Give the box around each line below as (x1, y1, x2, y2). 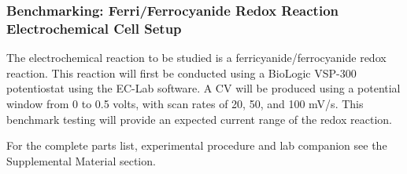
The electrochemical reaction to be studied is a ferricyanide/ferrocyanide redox (6, 49, 387, 66)
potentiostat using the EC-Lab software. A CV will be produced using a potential (6, 80, 401, 96)
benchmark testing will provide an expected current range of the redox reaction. (6, 111, 392, 127)
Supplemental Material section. (6, 152, 156, 169)
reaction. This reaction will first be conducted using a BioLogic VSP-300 (6, 64, 357, 81)
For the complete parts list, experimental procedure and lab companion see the (6, 137, 387, 154)
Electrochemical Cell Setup (6, 18, 182, 38)
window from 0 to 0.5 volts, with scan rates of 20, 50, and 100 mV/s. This (6, 95, 364, 111)
